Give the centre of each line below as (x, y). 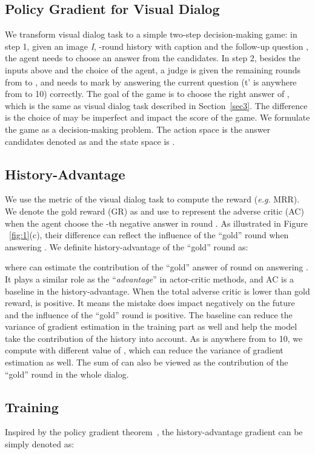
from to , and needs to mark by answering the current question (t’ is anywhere (151, 82)
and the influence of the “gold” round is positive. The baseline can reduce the (149, 314)
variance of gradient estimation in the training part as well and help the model (151, 326)
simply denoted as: (40, 444)
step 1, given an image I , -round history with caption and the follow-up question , (157, 46)
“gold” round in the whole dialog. (67, 374)
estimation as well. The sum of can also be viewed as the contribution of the (147, 362)
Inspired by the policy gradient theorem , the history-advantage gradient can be (154, 432)
